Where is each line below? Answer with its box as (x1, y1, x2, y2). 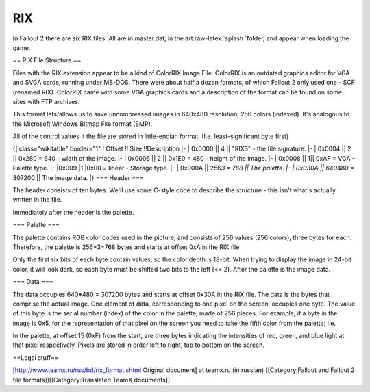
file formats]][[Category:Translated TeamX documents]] (12, 376, 171, 384)
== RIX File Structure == (12, 56, 82, 64)
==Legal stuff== (12, 353, 59, 362)
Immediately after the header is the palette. (12, 208, 134, 216)
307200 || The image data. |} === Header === (12, 173, 144, 181)
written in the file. (12, 196, 62, 204)
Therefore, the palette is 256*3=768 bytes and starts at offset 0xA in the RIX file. (12, 243, 241, 251)
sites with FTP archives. (12, 97, 80, 105)
